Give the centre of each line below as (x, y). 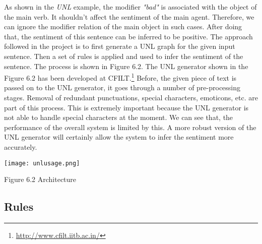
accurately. (21, 146)
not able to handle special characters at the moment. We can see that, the (119, 117)
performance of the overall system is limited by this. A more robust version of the (130, 127)
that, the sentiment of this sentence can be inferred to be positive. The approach (128, 36)
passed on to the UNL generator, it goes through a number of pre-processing (122, 87)
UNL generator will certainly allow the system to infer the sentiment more (119, 137)
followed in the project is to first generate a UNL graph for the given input (120, 46)
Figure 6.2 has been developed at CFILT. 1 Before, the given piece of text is (120, 77)
